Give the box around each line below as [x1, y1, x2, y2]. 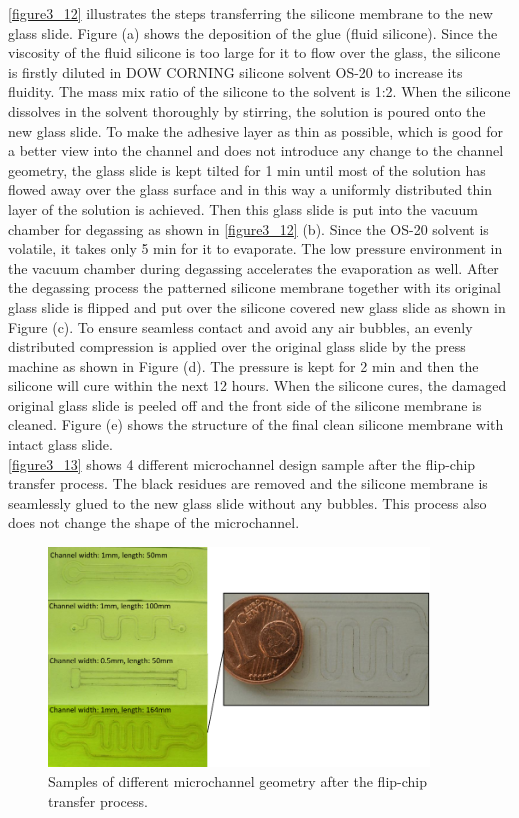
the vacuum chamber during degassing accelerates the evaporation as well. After [8, 257, 499, 278]
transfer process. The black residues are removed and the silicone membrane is [8, 473, 488, 494]
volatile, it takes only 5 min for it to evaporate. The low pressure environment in [8, 238, 503, 259]
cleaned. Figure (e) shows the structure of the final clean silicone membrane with [8, 414, 504, 435]
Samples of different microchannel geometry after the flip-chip [48, 770, 428, 791]
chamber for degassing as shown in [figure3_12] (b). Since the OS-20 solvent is [8, 218, 489, 239]
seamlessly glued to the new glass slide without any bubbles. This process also [8, 492, 487, 513]
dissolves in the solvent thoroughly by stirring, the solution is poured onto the [8, 100, 486, 121]
